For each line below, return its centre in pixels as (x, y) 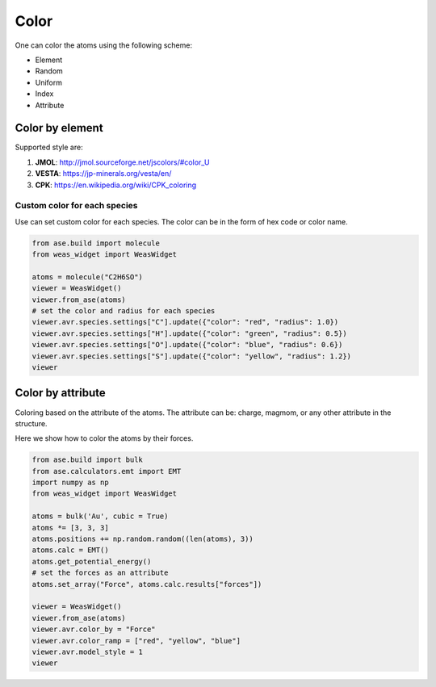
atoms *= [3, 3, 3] (70, 528)
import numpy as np (70, 483)
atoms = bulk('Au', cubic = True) (100, 516)
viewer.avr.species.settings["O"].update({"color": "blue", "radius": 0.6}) (187, 345)
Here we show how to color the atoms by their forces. (104, 438)
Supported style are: (49, 147)
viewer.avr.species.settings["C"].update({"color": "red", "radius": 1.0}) (185, 322)
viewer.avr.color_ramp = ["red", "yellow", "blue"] (136, 641)
